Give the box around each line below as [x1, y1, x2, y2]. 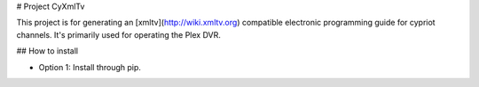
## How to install [16, 46, 79, 56]
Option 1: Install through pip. [38, 62, 142, 72]
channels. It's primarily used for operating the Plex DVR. [16, 29, 222, 40]
